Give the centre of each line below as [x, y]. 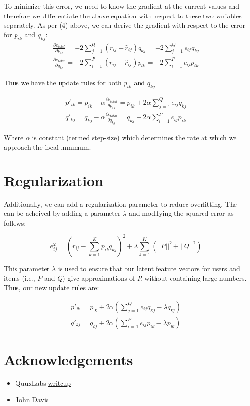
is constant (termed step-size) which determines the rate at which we [134, 138]
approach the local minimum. [47, 147]
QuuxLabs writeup [43, 382]
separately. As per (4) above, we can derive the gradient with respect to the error [125, 25]
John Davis [32, 399]
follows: [15, 222]
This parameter [27, 268]
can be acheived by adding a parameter [62, 213]
